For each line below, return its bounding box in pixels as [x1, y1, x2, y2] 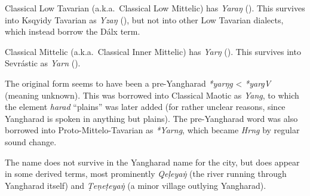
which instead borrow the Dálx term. [5, 25, 140, 38]
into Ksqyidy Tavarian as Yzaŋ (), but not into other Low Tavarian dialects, [5, 13, 284, 26]
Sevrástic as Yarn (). [5, 57, 81, 69]
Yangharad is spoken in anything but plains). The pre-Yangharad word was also [5, 112, 298, 124]
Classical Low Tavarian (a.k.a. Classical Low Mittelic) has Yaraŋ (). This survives [5, 2, 305, 14]
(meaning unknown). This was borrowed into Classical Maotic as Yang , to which [5, 88, 299, 101]
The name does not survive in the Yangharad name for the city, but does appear [5, 155, 300, 168]
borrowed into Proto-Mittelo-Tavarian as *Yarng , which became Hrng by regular [5, 124, 300, 136]
